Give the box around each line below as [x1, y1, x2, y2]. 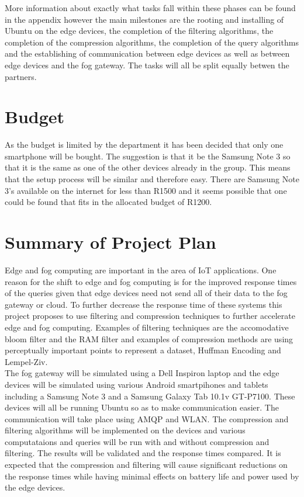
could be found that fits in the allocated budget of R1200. [5, 196, 212, 208]
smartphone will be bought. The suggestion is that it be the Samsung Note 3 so [5, 150, 291, 162]
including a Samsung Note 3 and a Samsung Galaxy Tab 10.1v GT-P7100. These [5, 390, 295, 402]
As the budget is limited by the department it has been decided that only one [5, 138, 284, 151]
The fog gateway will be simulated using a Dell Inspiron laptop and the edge [5, 367, 279, 379]
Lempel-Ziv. [5, 355, 48, 367]
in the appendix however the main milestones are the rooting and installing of [5, 13, 284, 25]
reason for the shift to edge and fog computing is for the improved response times [5, 275, 297, 287]
